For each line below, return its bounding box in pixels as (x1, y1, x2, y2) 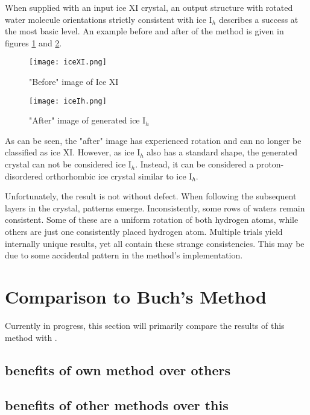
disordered (5, 169, 43, 182)
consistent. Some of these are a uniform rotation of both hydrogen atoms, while (5, 213, 299, 226)
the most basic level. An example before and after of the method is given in (5, 25, 284, 37)
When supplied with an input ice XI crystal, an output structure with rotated (5, 1, 293, 13)
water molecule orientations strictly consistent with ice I (5, 13, 212, 25)
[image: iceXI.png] (29, 58, 107, 67)
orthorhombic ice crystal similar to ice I (45, 169, 192, 182)
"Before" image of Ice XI (29, 75, 119, 88)
